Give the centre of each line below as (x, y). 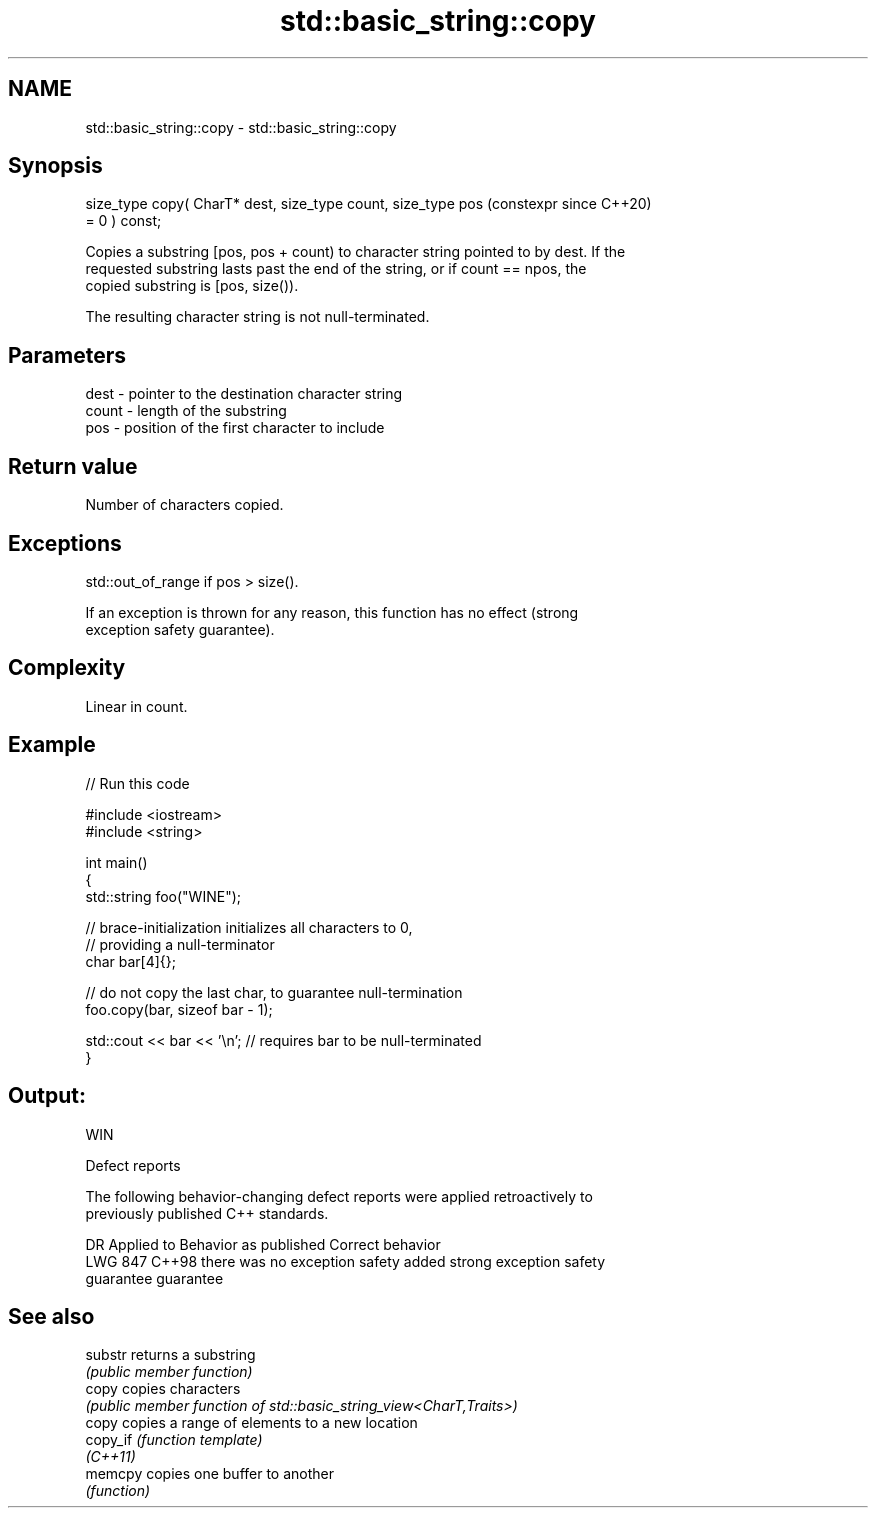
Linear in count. (136, 706)
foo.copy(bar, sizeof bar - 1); (179, 1009)
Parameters (67, 355)
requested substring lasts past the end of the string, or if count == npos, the (336, 269)
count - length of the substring (186, 411)
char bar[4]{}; (130, 961)
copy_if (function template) (174, 1440)
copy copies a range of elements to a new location (251, 1423)
